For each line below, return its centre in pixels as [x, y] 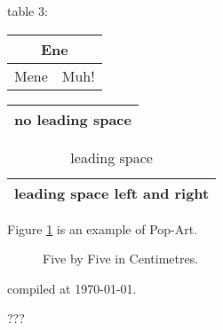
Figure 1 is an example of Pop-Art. [103, 228]
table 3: [28, 11]
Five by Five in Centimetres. [121, 259]
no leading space [73, 119]
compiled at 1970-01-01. [72, 288]
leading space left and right [112, 192]
